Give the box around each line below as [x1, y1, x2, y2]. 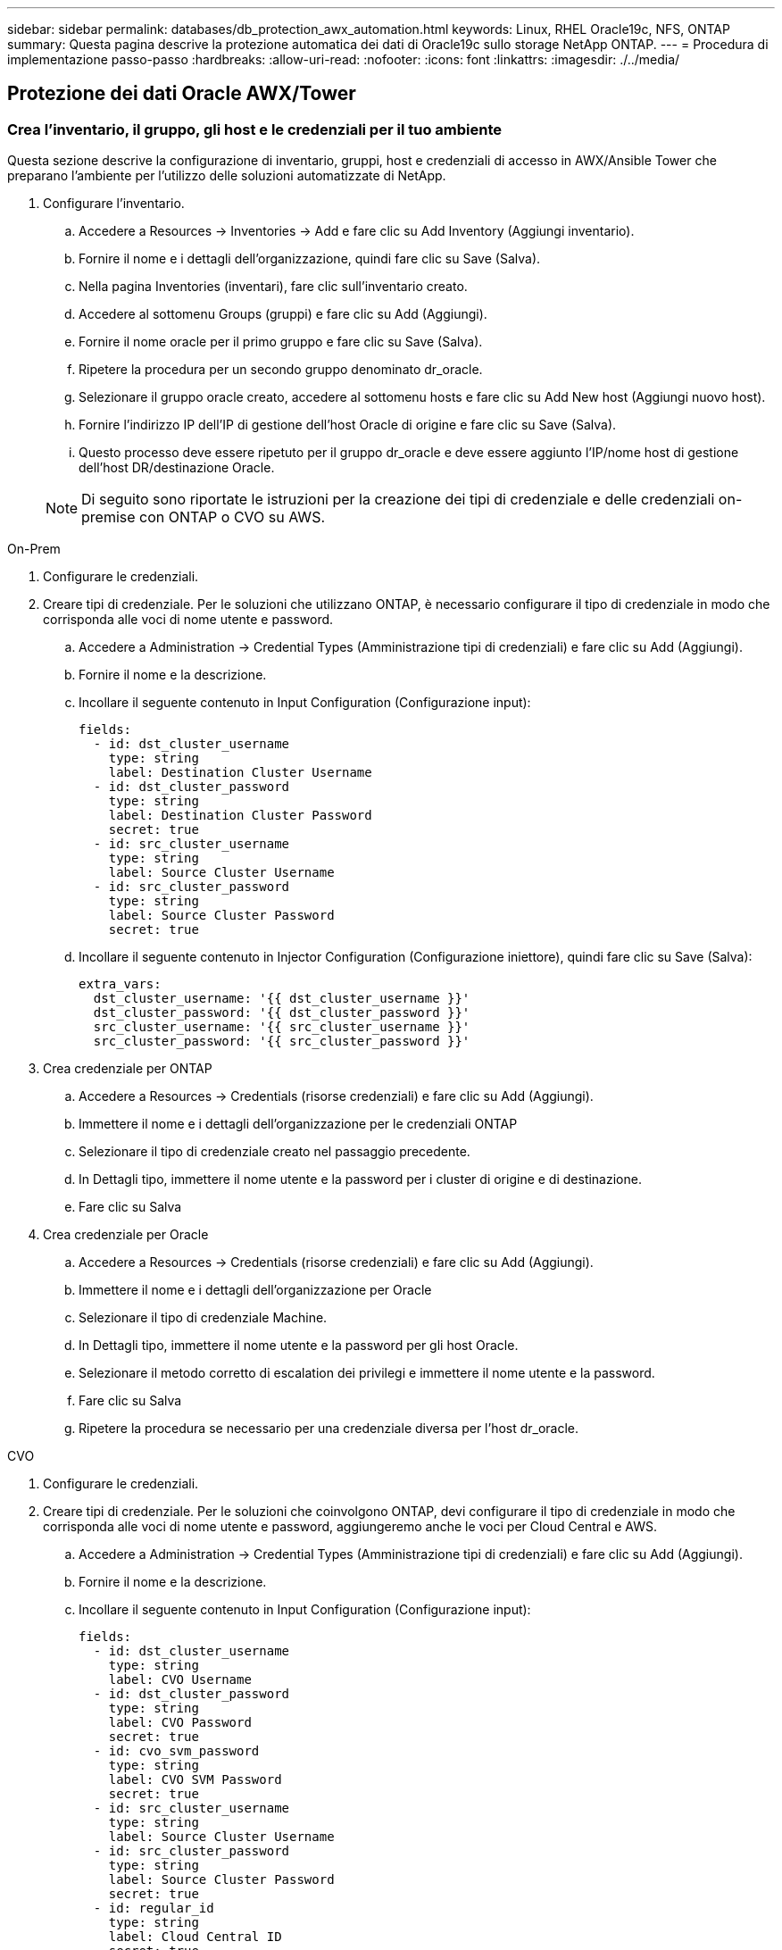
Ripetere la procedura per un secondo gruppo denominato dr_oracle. [79, 362, 483, 378]
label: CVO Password [108, 1715, 252, 1730]
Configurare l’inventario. [43, 196, 185, 212]
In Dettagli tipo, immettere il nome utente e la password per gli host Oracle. [79, 1337, 519, 1354]
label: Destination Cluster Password [108, 808, 372, 823]
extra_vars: [79, 977, 162, 992]
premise [81, 508, 136, 527]
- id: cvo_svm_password [93, 1744, 260, 1759]
